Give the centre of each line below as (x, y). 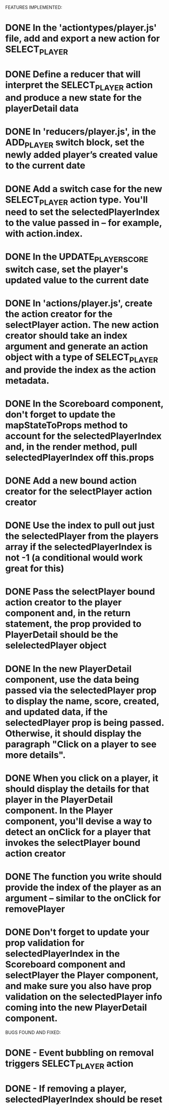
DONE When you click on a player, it (82, 778)
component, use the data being (72, 679)
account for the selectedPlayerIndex (83, 436)
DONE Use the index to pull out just (80, 525)
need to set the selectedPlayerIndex (83, 212)
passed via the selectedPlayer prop (81, 690)
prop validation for (45, 943)
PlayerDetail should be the (62, 635)
